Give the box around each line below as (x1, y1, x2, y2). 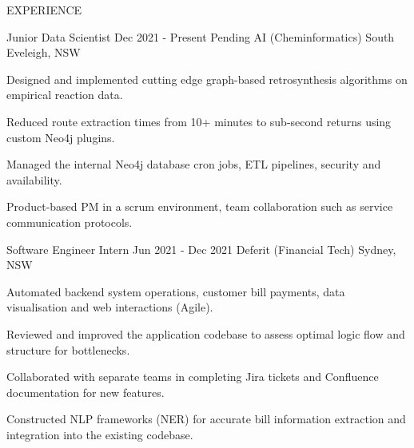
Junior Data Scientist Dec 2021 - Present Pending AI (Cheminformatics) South (6, 28, 395, 45)
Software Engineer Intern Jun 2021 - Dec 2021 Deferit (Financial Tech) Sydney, (6, 240, 396, 257)
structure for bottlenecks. (6, 341, 130, 358)
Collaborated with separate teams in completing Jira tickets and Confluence (6, 368, 379, 385)
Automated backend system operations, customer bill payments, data (6, 283, 345, 299)
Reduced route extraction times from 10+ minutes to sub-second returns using (6, 113, 392, 129)
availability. (6, 171, 62, 188)
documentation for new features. (6, 383, 165, 400)
